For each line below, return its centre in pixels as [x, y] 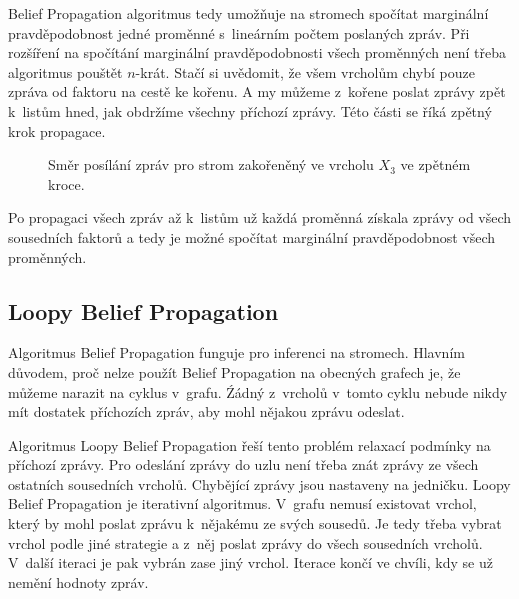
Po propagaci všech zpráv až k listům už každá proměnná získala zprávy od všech [260, 217]
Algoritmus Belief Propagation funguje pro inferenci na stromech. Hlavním [236, 352]
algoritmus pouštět [65, 71]
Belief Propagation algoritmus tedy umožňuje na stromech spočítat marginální [248, 13]
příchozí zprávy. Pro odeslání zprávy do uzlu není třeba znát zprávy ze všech [243, 464]
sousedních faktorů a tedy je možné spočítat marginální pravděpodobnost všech [252, 236]
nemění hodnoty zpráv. [78, 581]
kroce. [66, 183]
